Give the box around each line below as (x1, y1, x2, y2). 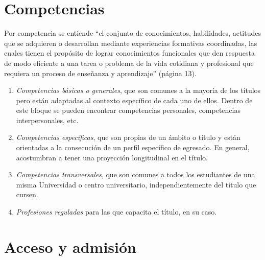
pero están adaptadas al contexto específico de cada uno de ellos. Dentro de (16, 94, 253, 105)
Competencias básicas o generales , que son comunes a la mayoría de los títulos (16, 85, 261, 96)
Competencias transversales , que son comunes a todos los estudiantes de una (16, 169, 255, 180)
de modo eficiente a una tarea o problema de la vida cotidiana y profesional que (4, 57, 254, 68)
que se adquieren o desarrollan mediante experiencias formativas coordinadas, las (4, 37, 257, 48)
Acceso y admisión (4, 236, 137, 257)
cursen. (16, 189, 38, 200)
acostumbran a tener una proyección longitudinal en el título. (16, 152, 208, 162)
